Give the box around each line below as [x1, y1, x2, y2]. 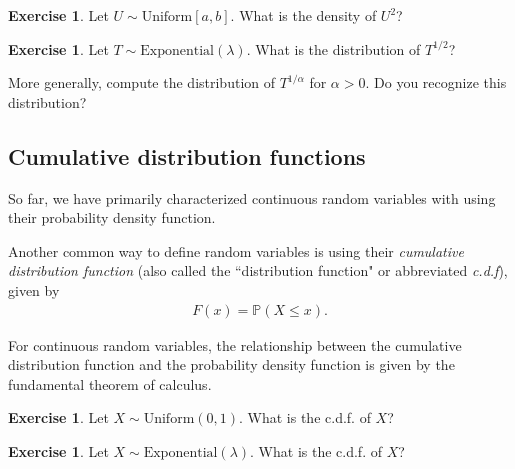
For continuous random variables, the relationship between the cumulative [8, 334, 462, 355]
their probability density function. [8, 207, 216, 228]
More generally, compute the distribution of [8, 72, 276, 93]
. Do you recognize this [365, 72, 507, 93]
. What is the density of [230, 5, 377, 25]
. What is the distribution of [246, 38, 421, 59]
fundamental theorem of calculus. [8, 373, 212, 394]
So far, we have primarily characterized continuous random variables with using [8, 187, 496, 208]
